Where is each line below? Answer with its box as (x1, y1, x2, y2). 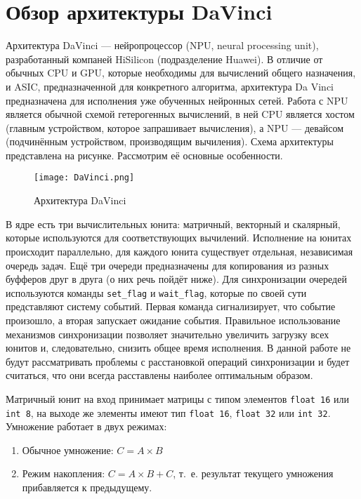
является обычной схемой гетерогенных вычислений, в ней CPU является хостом (6, 107, 355, 121)
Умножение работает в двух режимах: (6, 419, 167, 434)
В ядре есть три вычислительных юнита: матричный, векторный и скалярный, (6, 216, 341, 231)
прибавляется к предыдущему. (22, 480, 152, 494)
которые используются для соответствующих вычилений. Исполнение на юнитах (6, 230, 352, 245)
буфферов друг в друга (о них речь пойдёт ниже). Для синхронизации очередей (6, 272, 347, 286)
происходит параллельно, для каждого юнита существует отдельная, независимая (6, 244, 353, 258)
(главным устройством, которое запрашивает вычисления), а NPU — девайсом (6, 120, 344, 135)
